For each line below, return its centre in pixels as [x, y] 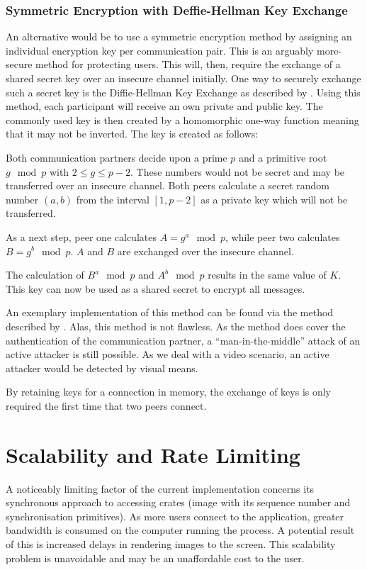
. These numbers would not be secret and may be [237, 171]
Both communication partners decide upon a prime [117, 157]
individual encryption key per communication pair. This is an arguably [160, 50]
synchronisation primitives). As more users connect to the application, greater [175, 516]
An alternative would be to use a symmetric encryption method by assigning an [179, 37]
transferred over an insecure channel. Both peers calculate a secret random [168, 185]
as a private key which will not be [274, 199]
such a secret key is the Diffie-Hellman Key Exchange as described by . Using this [183, 92]
